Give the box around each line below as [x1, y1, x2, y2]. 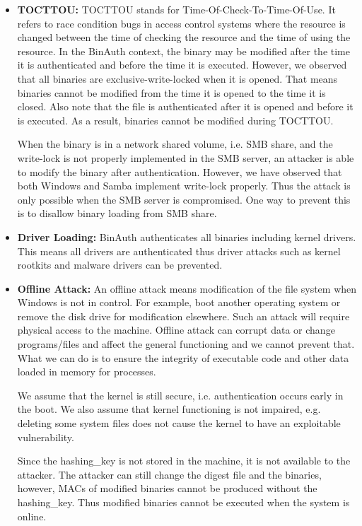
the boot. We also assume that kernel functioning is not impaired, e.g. [17, 402, 321, 416]
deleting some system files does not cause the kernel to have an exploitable [17, 416, 341, 431]
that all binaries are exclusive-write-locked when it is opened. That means [17, 71, 338, 86]
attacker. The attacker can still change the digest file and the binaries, [17, 467, 322, 481]
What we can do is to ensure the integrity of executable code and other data [17, 350, 349, 365]
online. [17, 508, 47, 523]
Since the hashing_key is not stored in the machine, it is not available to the [17, 453, 351, 468]
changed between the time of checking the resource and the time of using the [17, 30, 351, 45]
